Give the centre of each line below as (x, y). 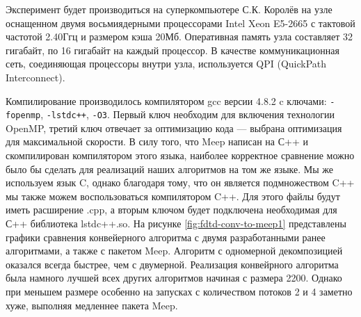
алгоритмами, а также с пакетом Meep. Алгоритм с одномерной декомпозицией (174, 251)
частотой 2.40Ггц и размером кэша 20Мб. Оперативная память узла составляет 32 (179, 36)
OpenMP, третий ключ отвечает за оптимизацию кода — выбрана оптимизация (174, 128)
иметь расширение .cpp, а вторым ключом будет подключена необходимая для (171, 210)
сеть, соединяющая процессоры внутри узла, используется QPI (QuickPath (166, 64)
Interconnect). (35, 77)
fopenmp (23, 116)
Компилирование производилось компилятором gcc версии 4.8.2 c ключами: (166, 100)
